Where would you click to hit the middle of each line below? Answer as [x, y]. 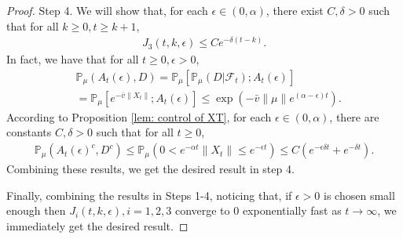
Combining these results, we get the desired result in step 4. [150, 169]
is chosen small [359, 195]
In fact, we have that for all [73, 59]
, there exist [295, 10]
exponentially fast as [292, 210]
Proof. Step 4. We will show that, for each [107, 10]
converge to [202, 210]
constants [29, 132]
